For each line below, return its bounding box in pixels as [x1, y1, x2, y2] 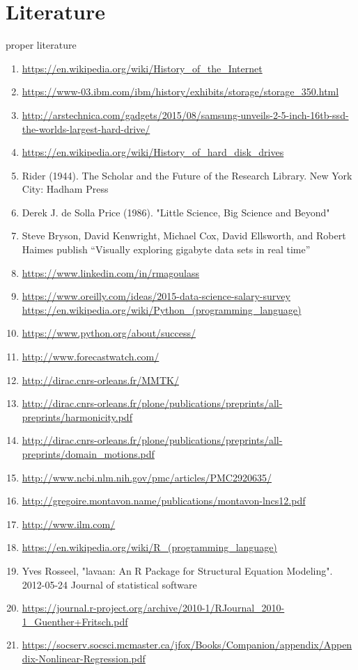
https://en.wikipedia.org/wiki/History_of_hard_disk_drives [22, 145, 284, 159]
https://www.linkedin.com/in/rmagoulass [22, 265, 200, 280]
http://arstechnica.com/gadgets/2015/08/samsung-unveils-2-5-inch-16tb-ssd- [22, 107, 349, 122]
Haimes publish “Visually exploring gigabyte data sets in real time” [22, 242, 311, 257]
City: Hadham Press [22, 182, 109, 196]
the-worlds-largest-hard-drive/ [22, 121, 150, 136]
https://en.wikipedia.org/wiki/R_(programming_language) [22, 540, 277, 555]
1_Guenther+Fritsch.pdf [22, 614, 128, 628]
